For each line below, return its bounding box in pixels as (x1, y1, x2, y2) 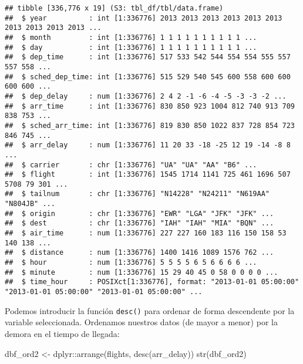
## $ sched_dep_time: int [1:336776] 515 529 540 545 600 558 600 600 (5, 72, 291, 81)
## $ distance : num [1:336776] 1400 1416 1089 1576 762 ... (5, 248, 274, 257)
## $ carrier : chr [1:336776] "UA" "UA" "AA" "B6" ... (5, 160, 257, 169)
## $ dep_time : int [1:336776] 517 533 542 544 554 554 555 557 (5, 53, 291, 62)
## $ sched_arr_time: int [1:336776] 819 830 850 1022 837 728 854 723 (5, 121, 295, 130)
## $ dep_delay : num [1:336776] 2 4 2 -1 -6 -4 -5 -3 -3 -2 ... (5, 92, 287, 100)
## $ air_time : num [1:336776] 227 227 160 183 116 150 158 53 (5, 229, 287, 238)
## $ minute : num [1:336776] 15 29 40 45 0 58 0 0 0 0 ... (5, 268, 278, 277)
